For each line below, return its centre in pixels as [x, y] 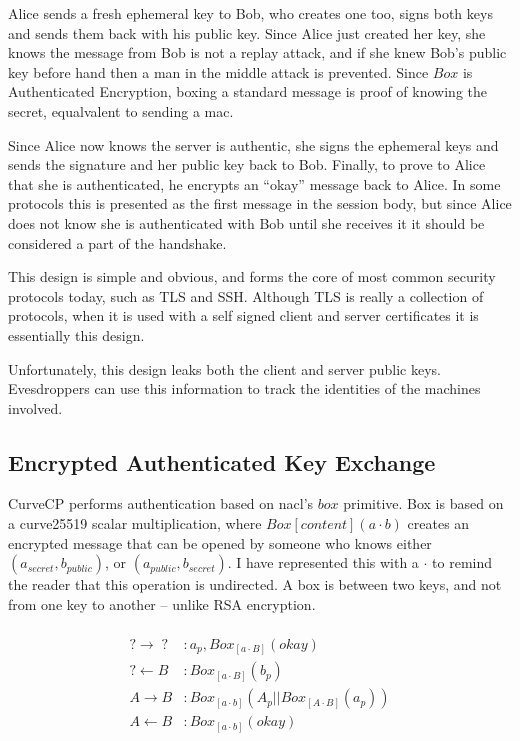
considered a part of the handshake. [117, 242]
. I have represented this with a [323, 562]
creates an [438, 523]
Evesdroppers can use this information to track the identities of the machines [244, 388]
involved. [35, 407]
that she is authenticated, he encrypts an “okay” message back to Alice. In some [254, 183]
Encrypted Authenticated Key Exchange [222, 461]
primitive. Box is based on [423, 503]
